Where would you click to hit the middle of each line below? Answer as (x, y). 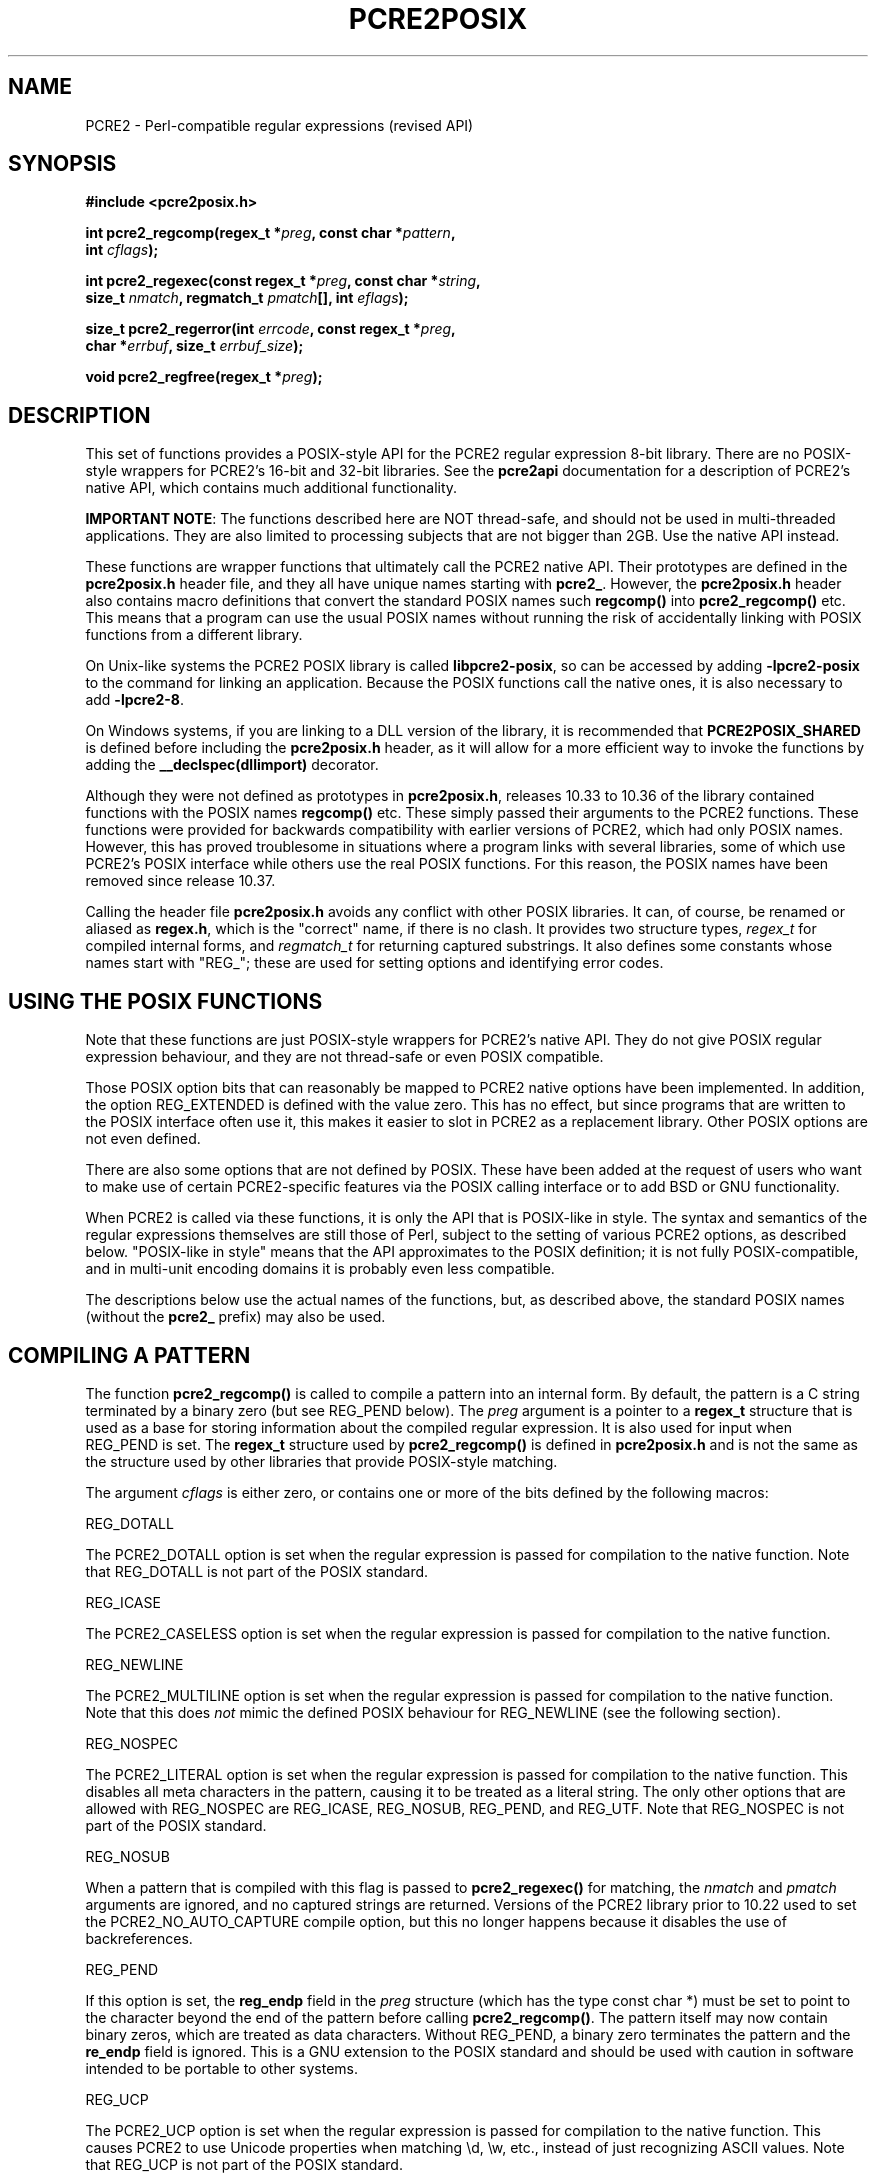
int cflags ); (122, 250)
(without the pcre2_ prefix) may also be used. (235, 1317)
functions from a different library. (194, 635)
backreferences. (139, 1938)
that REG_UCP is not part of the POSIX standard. (244, 2164)
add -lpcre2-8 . (134, 700)
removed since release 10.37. (180, 881)
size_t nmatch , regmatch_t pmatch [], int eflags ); (247, 298)
